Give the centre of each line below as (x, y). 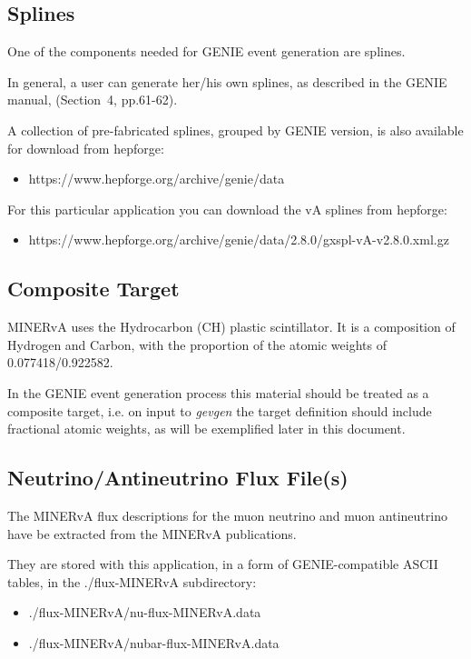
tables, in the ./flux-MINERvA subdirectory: (132, 581)
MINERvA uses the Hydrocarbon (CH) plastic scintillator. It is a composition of (231, 327)
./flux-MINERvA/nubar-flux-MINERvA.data (154, 642)
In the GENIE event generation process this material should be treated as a (218, 392)
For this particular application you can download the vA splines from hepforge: (227, 209)
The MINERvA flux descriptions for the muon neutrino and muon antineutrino (227, 515)
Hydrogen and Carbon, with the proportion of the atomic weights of (197, 344)
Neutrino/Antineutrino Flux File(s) (178, 478)
